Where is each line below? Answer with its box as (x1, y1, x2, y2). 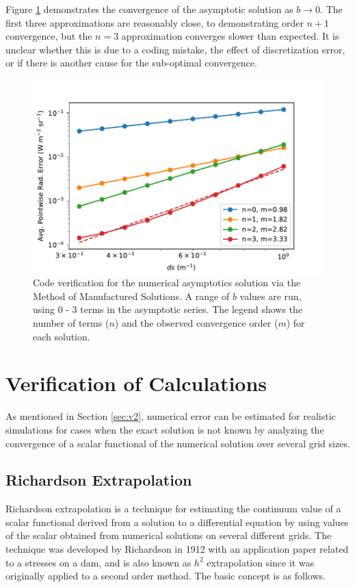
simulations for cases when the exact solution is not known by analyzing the (5, 422, 324, 436)
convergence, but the (5, 29, 92, 43)
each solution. (33, 329, 90, 343)
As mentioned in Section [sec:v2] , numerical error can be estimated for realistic (5, 409, 336, 423)
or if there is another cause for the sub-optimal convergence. (5, 55, 257, 70)
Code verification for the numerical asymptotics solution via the (33, 275, 301, 290)
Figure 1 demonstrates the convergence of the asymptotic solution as (5, 2, 293, 16)
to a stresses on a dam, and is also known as (5, 555, 192, 569)
